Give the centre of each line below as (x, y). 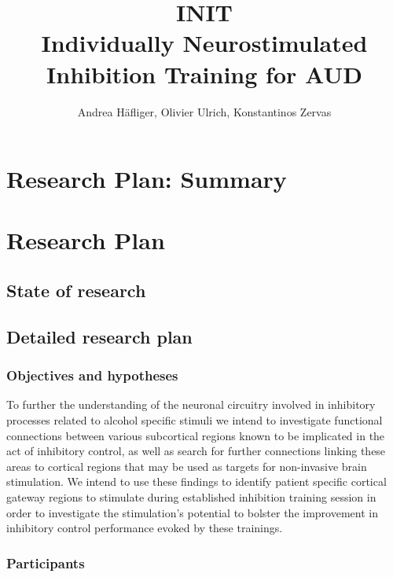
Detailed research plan (99, 336)
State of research (76, 290)
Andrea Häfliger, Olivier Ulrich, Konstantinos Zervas (204, 111)
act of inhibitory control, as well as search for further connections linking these (196, 451)
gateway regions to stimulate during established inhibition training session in (191, 497)
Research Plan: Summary (147, 179)
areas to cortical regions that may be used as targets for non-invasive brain (187, 466)
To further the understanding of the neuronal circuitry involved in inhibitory (191, 404)
